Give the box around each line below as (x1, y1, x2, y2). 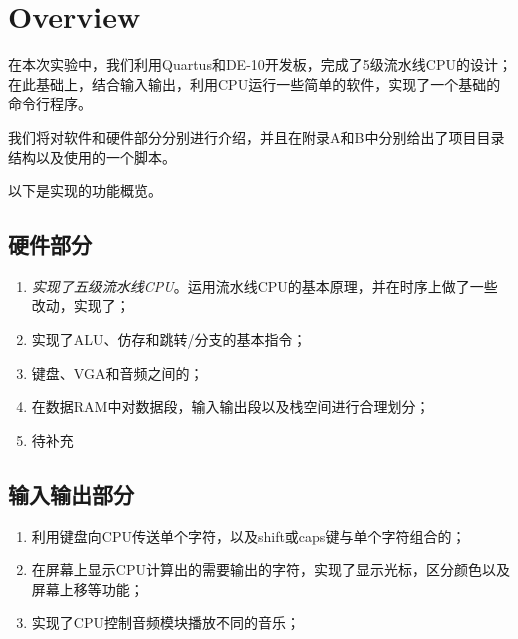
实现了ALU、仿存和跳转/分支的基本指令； (31, 329, 307, 350)
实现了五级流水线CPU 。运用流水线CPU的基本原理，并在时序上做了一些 (31, 275, 498, 296)
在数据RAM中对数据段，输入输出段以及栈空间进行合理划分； (31, 396, 430, 417)
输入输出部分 (8, 478, 134, 509)
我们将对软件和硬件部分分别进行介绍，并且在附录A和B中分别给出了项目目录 (8, 126, 505, 147)
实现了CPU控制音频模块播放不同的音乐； (31, 612, 300, 633)
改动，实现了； (31, 295, 130, 316)
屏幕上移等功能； (31, 578, 144, 599)
